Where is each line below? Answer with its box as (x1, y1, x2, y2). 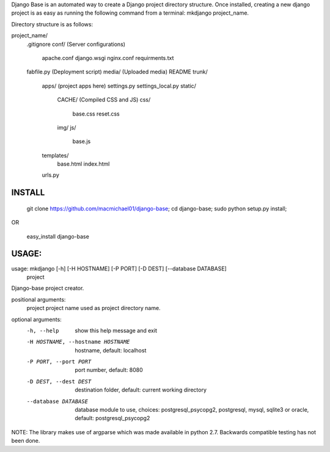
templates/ (42, 152, 69, 159)
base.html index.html (57, 160, 110, 168)
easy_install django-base (26, 232, 90, 240)
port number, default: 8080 (75, 366, 143, 374)
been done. (11, 437, 40, 445)
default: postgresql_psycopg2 (75, 415, 150, 422)
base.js (72, 138, 91, 145)
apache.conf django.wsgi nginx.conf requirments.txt (42, 54, 174, 61)
